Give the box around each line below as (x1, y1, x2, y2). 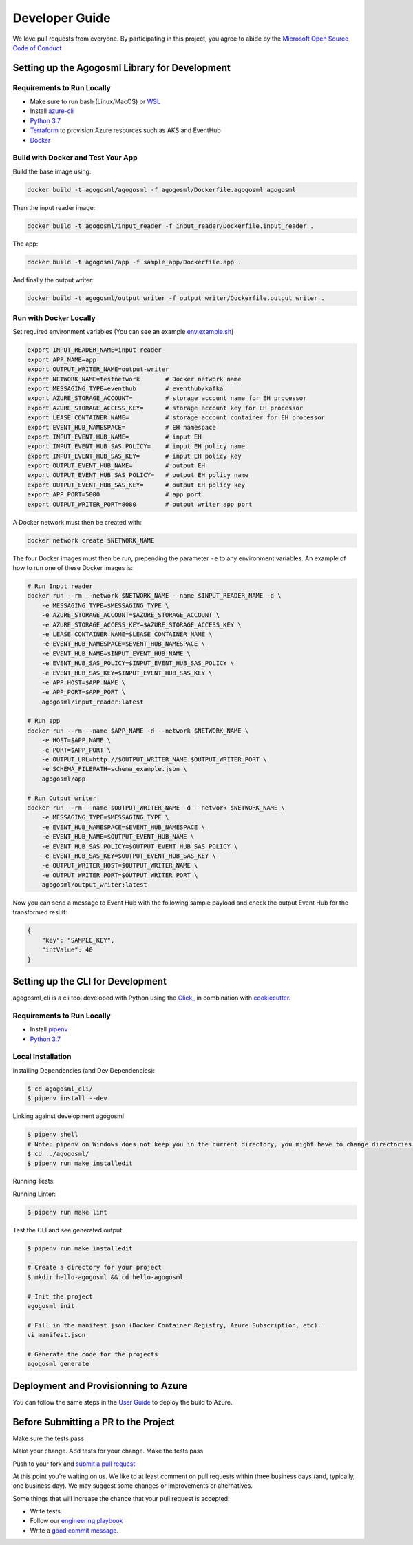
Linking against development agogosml (12, 1112, 124, 1120)
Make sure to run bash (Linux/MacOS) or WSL (30, 97, 161, 106)
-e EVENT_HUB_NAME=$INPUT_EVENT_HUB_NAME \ (41, 649, 191, 658)
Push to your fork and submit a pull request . (12, 1460, 138, 1468)
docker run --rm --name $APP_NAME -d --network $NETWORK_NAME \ (27, 726, 249, 735)
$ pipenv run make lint (27, 1208, 108, 1216)
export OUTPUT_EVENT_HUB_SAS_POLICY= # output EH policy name (27, 472, 249, 479)
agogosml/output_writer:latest (41, 881, 147, 889)
